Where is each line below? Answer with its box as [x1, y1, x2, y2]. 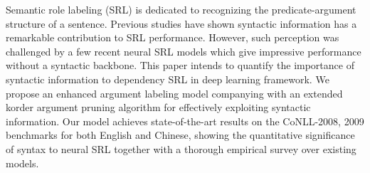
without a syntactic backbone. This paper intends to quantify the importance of [6, 58, 354, 73]
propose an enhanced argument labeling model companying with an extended [6, 85, 343, 100]
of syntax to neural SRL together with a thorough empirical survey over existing [6, 141, 356, 156]
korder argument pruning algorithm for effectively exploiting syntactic [6, 100, 311, 115]
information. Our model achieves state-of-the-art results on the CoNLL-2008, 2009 [6, 113, 364, 128]
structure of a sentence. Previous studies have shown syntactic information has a [6, 16, 357, 31]
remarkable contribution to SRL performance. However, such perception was [6, 30, 339, 45]
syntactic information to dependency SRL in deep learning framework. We [6, 71, 329, 86]
